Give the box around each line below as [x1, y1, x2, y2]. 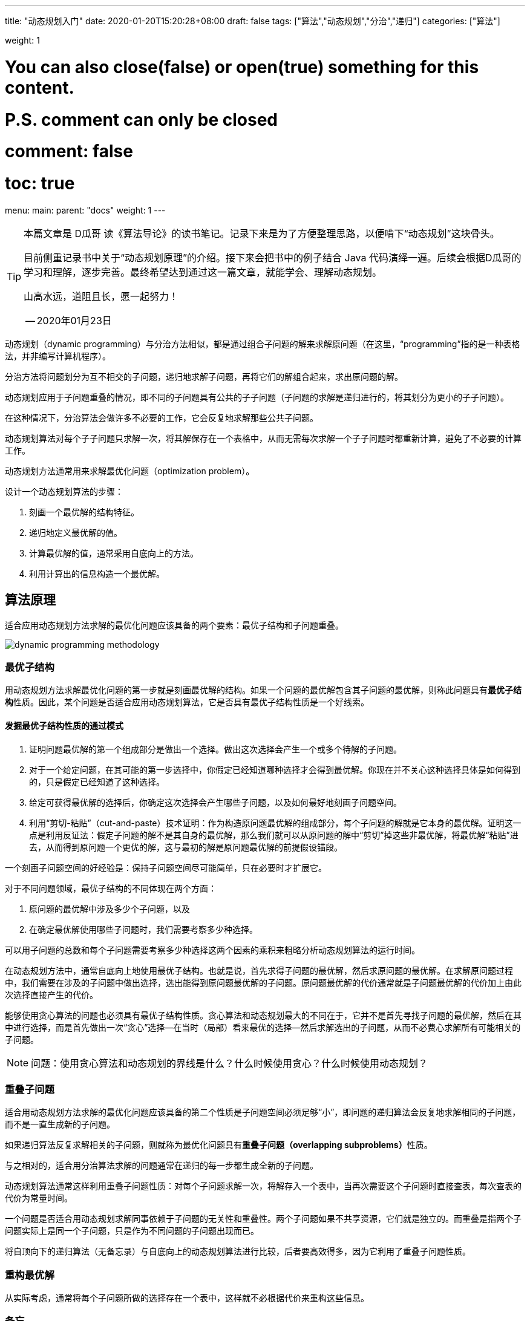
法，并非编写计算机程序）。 [5, 350, 111, 361]
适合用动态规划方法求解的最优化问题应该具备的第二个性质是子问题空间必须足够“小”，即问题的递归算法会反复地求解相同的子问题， [5, 1107, 521, 1118]
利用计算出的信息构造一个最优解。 [29, 568, 165, 579]
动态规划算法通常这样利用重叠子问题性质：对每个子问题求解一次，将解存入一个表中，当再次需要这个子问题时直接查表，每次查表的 [5, 1181, 522, 1192]
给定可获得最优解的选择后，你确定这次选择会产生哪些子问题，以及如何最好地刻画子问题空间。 [29, 797, 402, 807]
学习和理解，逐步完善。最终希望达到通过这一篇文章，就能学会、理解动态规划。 [24, 266, 382, 278]
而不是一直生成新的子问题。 [5, 1119, 115, 1130]
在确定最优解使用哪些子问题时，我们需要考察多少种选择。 [29, 924, 258, 934]
